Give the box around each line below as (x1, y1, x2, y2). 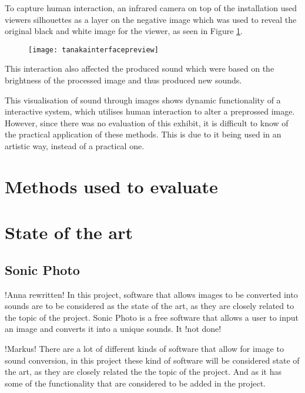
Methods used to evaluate (5, 174, 218, 198)
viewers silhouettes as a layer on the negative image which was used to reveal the (5, 13, 297, 25)
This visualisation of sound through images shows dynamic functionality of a (5, 93, 281, 106)
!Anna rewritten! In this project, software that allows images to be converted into (5, 288, 298, 300)
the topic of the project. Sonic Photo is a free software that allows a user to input (5, 311, 299, 323)
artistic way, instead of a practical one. (5, 140, 145, 152)
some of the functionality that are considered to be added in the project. (5, 377, 266, 389)
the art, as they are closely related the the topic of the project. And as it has (5, 365, 281, 378)
